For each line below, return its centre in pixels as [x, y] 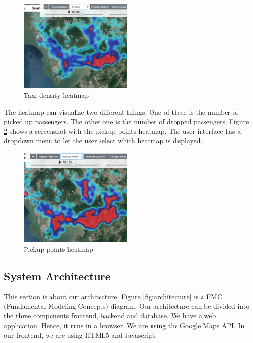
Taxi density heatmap [56, 95]
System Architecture [57, 275]
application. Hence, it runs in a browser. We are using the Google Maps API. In [124, 325]
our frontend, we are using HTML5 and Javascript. [81, 335]
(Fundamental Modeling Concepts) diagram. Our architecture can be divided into [127, 306]
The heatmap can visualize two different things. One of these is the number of [121, 111]
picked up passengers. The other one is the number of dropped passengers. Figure [126, 121]
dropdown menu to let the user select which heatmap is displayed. [103, 140]
